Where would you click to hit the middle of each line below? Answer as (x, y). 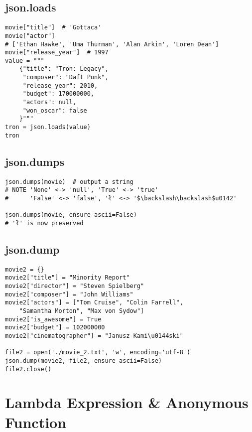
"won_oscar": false (55, 110)
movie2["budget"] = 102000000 (55, 328)
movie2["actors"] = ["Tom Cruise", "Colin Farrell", (94, 303)
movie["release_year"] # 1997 (57, 53)
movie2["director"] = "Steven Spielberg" (75, 286)
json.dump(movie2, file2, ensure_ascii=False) (83, 360)
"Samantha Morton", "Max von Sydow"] (82, 311)
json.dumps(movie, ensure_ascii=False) (71, 215)
